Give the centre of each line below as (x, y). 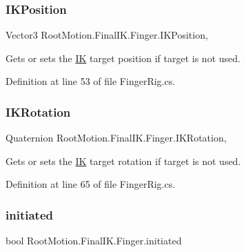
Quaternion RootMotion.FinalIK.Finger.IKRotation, (116, 138)
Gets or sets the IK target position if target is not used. (123, 58)
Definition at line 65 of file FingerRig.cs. (91, 184)
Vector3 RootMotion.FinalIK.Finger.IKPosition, (107, 35)
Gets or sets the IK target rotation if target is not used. (123, 161)
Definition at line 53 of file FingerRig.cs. (91, 81)
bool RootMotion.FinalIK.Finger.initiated (94, 241)
